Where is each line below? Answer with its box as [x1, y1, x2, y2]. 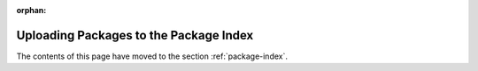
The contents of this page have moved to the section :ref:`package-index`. [16, 51, 288, 61]
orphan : [16, 5, 47, 15]
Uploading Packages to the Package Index [16, 27, 254, 43]
